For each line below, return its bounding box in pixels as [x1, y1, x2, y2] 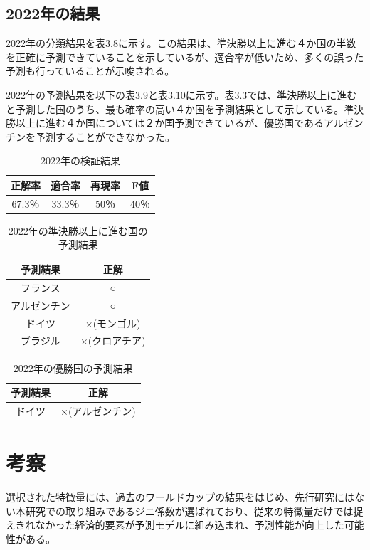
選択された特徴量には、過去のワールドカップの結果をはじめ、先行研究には [6, 490, 354, 504]
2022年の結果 [6, 2, 100, 24]
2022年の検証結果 [41, 153, 120, 168]
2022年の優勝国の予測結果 [13, 360, 133, 375]
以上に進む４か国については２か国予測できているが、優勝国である [15, 115, 324, 130]
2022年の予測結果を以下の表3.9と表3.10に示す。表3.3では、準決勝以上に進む [6, 87, 357, 102]
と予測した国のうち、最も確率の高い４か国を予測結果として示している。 [6, 101, 344, 116]
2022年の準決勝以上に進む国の [8, 223, 148, 238]
